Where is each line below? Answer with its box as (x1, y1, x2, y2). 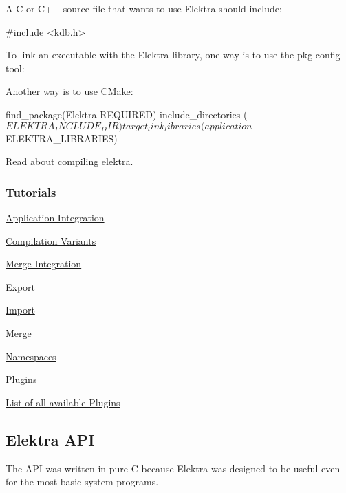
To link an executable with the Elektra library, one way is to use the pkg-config (6, 47, 340, 62)
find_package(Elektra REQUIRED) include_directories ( (6, 107, 248, 121)
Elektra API (6, 428, 95, 450)
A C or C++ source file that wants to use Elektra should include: (6, 1, 282, 15)
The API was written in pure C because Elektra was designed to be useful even (6, 461, 340, 475)
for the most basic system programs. (6, 474, 159, 489)
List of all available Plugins (6, 395, 120, 409)
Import (6, 303, 35, 317)
